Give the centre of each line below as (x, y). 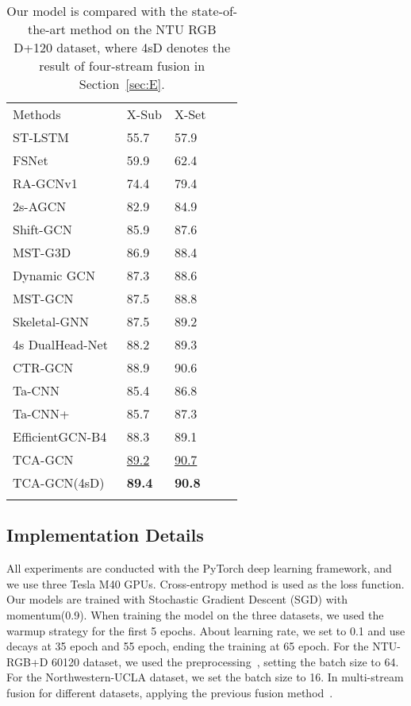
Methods (37, 114)
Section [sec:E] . (122, 84)
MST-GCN (43, 298)
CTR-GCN (43, 367)
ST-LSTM (41, 137)
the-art (47, 29)
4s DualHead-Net (60, 344)
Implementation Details (105, 535)
